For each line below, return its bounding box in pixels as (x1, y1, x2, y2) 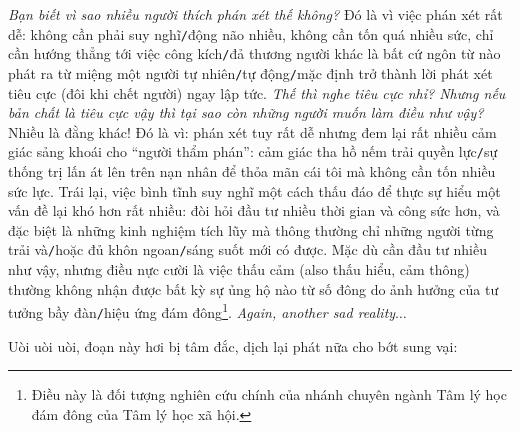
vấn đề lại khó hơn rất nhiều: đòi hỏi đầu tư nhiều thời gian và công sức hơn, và (8, 200, 500, 221)
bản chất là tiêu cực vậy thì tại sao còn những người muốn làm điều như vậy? (8, 102, 484, 123)
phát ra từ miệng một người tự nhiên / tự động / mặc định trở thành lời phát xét (8, 62, 493, 83)
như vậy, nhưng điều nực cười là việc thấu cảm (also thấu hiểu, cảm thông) (8, 259, 470, 280)
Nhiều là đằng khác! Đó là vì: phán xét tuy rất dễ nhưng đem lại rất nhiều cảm (8, 121, 497, 142)
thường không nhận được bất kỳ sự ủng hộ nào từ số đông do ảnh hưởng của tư (8, 278, 499, 299)
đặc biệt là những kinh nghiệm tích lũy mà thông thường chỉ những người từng (8, 219, 494, 240)
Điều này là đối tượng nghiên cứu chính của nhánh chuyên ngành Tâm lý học (31, 384, 507, 405)
